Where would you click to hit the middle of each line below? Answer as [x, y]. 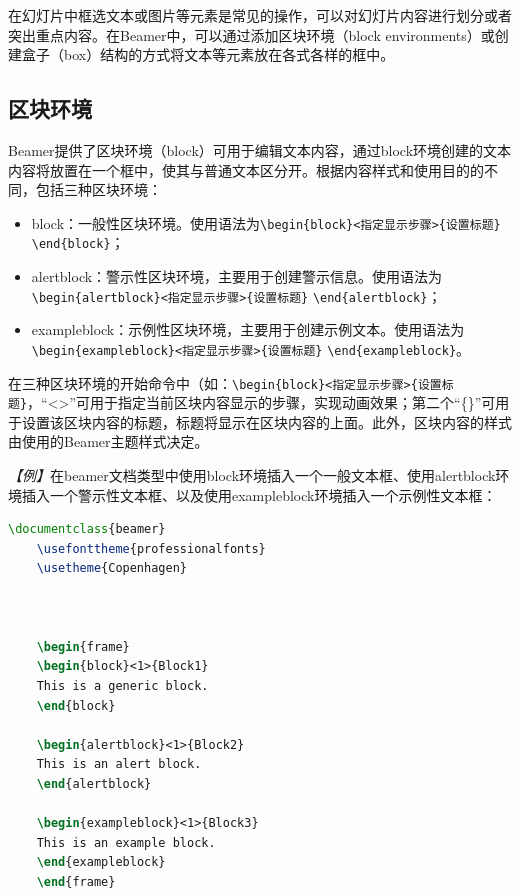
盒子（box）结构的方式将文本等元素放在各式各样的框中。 [208, 54]
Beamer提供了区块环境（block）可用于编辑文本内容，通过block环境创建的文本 [260, 149]
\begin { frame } [83, 646]
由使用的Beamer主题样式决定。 [108, 441]
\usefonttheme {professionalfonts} [151, 548]
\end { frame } [76, 881]
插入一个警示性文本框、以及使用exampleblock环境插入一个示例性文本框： [259, 494]
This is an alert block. [119, 764]
